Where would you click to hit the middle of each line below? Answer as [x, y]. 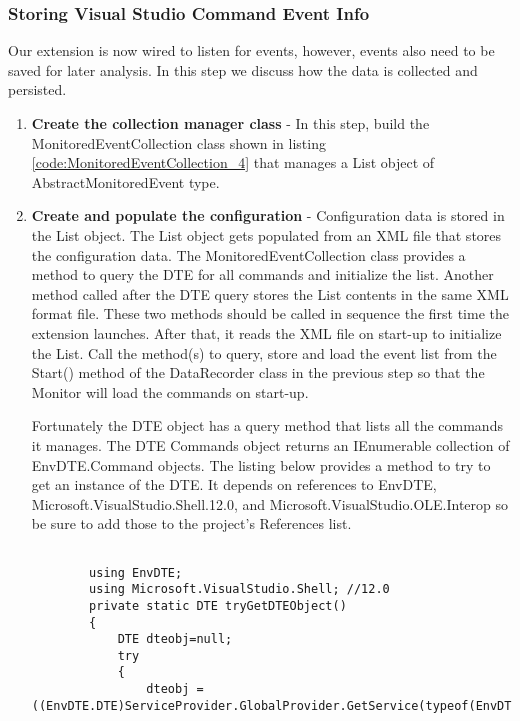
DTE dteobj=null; [175, 639]
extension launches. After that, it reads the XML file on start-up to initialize [266, 332]
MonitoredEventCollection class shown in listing [178, 142]
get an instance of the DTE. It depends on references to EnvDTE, [234, 484]
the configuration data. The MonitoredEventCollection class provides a [248, 254]
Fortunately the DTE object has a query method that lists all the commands [267, 425]
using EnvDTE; [136, 572]
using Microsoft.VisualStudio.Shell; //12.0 [239, 589]
